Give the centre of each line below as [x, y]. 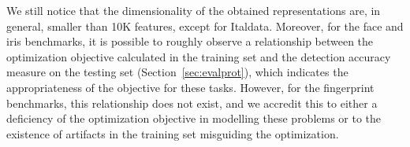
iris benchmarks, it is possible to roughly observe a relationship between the [190, 41]
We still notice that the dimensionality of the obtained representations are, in [194, 10]
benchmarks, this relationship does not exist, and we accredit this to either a [192, 103]
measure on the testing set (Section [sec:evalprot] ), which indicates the [177, 72]
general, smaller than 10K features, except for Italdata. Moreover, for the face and [205, 26]
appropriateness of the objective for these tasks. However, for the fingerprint [190, 87]
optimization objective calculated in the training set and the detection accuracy [199, 56]
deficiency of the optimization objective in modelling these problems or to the [194, 118]
